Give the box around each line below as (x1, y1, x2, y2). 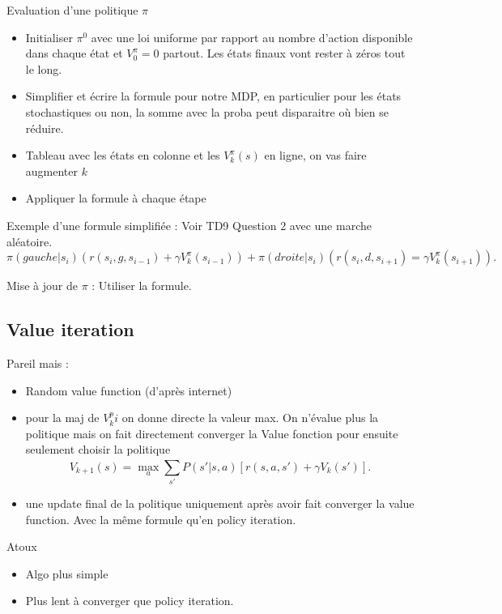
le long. (25, 60, 62, 77)
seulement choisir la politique (25, 441, 171, 458)
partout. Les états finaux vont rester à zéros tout (163, 45, 406, 62)
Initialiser (25, 28, 73, 45)
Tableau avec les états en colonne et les (25, 147, 220, 164)
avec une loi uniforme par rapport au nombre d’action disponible (91, 28, 413, 45)
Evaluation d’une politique (6, 2, 138, 18)
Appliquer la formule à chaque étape (25, 190, 206, 207)
